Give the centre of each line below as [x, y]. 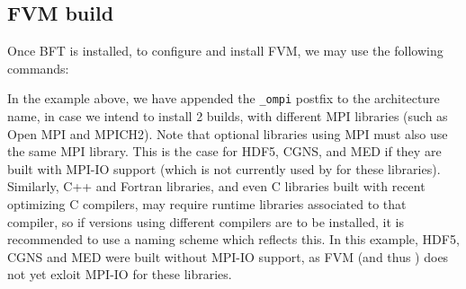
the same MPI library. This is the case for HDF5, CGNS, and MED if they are [224, 151]
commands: [38, 68]
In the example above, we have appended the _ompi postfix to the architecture [224, 98]
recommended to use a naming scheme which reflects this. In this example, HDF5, [233, 239]
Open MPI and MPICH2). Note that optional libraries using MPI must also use [228, 133]
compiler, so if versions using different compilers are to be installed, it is [206, 221]
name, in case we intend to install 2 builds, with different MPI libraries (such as [228, 116]
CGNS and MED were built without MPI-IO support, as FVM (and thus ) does [228, 256]
